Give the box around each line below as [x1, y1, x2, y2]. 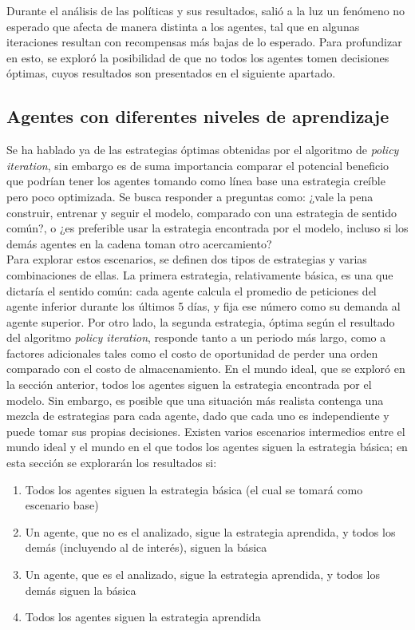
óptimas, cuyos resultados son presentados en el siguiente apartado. [6, 65, 336, 81]
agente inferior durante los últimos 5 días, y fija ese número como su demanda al [6, 298, 401, 315]
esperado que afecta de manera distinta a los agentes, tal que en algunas [6, 18, 360, 34]
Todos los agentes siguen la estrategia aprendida [25, 608, 261, 625]
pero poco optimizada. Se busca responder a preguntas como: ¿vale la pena [6, 188, 373, 204]
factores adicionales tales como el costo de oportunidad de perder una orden [6, 344, 378, 361]
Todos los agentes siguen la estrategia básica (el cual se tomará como [25, 481, 363, 497]
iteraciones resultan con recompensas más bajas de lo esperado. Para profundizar [6, 34, 402, 50]
